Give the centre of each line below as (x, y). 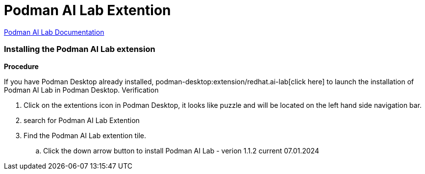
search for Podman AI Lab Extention (82, 120)
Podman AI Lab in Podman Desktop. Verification (81, 90)
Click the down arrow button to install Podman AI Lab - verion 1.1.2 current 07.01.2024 (181, 150)
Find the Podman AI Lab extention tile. (85, 135)
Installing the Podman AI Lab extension (80, 49)
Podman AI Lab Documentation (54, 32)
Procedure (21, 66)
